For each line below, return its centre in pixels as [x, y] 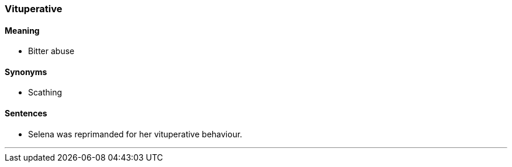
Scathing [45, 93]
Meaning [22, 30]
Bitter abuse [51, 51]
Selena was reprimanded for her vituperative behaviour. [135, 134]
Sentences [26, 113]
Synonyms [26, 72]
